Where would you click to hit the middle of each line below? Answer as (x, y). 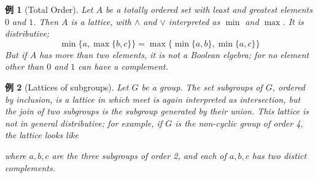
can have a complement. (123, 66)
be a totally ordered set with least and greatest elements (209, 9)
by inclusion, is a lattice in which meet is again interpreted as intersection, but (153, 99)
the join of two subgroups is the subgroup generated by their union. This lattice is (157, 111)
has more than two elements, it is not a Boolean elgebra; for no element (174, 54)
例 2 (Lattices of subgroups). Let (67, 87)
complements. (30, 167)
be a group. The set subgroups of (202, 87)
